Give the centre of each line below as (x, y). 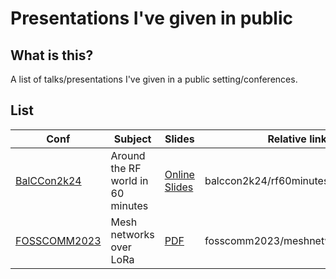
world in (129, 180)
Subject (132, 139)
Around (128, 155)
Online (179, 174)
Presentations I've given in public (152, 18)
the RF (126, 168)
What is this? (52, 55)
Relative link (297, 139)
